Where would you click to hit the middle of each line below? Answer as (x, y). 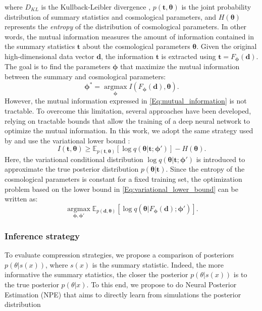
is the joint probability (216, 7)
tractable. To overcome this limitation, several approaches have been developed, (128, 110)
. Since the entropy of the (205, 169)
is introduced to (221, 159)
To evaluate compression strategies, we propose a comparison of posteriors (119, 255)
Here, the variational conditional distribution (74, 159)
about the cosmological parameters (136, 46)
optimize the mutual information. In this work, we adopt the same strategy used (129, 131)
